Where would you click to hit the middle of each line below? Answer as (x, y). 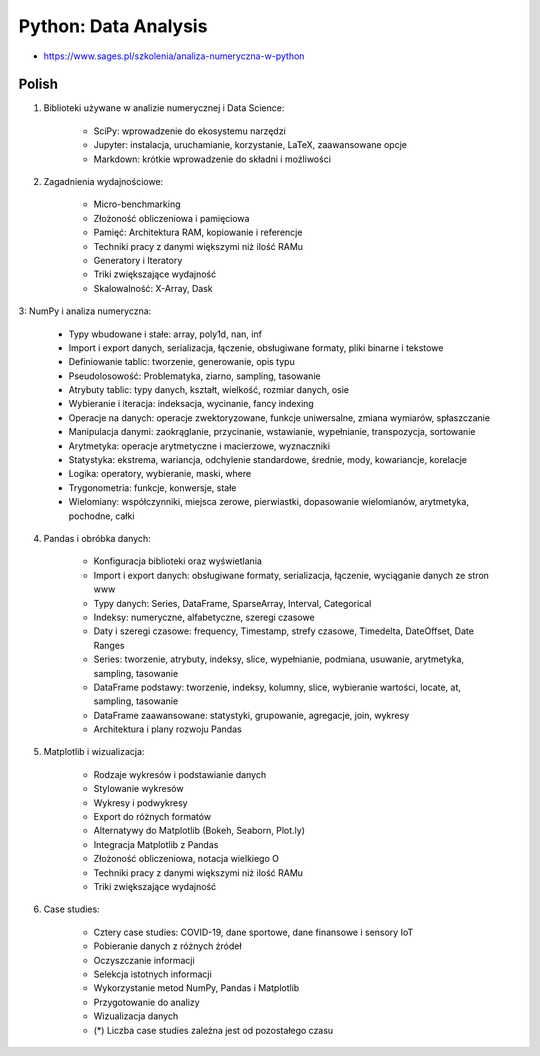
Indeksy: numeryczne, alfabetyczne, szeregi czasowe (204, 617)
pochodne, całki (101, 516)
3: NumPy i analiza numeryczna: (85, 311)
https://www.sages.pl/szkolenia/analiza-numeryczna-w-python (174, 56)
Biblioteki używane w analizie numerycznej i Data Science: (164, 108)
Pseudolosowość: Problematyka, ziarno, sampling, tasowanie (194, 376)
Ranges (109, 645)
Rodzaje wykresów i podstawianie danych (180, 774)
